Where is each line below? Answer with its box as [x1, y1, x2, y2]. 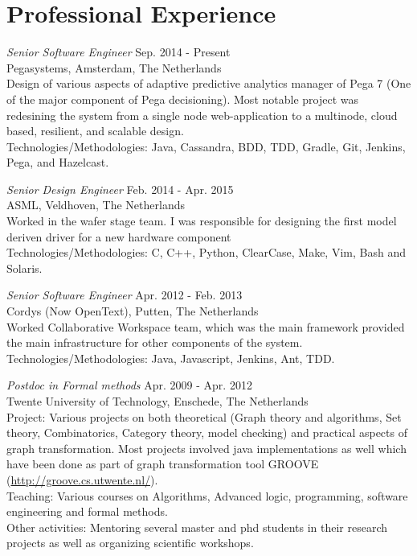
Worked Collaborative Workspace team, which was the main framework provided [6, 318, 405, 335]
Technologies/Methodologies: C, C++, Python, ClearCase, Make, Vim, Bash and [6, 244, 406, 261]
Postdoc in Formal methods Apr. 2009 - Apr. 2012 [6, 377, 252, 393]
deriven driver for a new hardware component [6, 228, 231, 245]
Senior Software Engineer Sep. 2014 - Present [6, 43, 231, 60]
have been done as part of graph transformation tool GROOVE [6, 455, 319, 472]
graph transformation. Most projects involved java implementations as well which [6, 439, 407, 456]
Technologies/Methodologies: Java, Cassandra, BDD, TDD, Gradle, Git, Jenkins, [6, 138, 406, 154]
